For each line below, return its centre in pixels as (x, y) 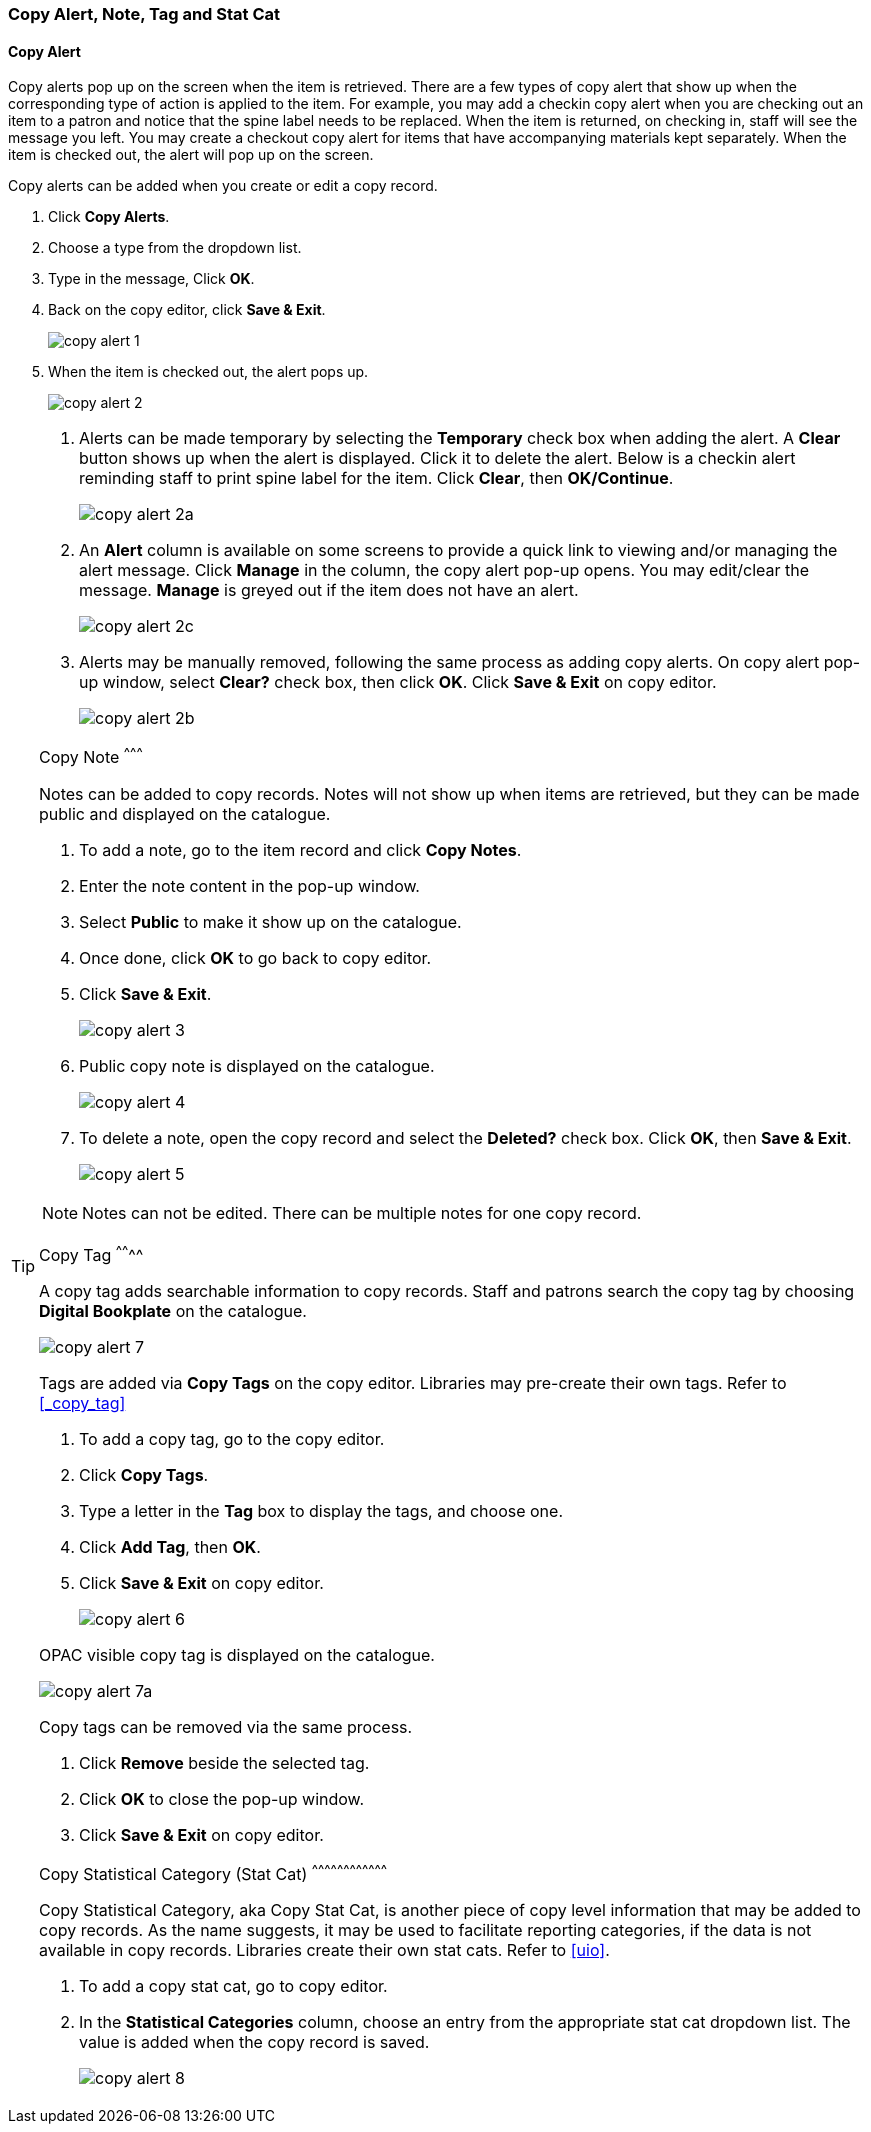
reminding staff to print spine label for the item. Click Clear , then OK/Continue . (376, 478)
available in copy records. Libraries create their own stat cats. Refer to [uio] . (324, 1950)
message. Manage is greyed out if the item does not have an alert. (329, 590)
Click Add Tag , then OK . (170, 1546)
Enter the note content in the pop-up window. (249, 885)
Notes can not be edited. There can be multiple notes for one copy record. (362, 1212)
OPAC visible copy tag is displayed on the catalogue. (237, 1654)
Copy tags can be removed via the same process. (226, 1726)
